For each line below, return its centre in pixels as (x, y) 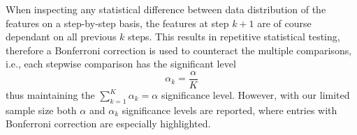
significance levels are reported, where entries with (229, 110)
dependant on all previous (61, 37)
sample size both (41, 110)
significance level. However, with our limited (255, 95)
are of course (284, 23)
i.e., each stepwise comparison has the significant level (121, 64)
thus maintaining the (50, 95)
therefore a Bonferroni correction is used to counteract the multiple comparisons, (179, 50)
